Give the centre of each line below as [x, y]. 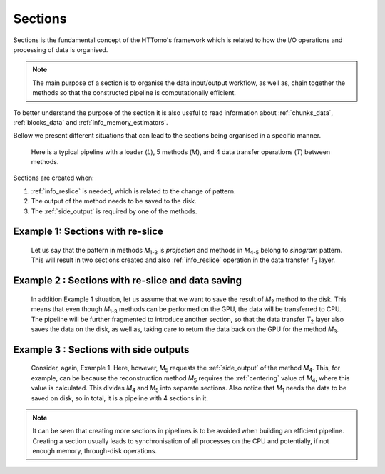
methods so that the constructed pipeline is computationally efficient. [134, 93]
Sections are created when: [53, 178]
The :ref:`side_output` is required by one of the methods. [114, 211]
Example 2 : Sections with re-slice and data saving [128, 281]
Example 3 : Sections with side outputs [101, 349]
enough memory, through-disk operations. [94, 451]
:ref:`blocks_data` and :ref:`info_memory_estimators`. [91, 122]
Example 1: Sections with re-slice [88, 232]
